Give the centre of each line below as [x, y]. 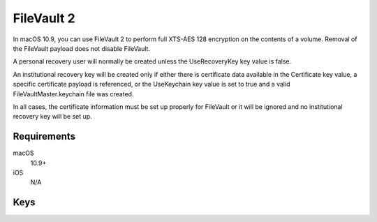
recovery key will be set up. [52, 117]
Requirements [44, 136]
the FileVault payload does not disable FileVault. [81, 48]
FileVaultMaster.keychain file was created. [73, 94]
